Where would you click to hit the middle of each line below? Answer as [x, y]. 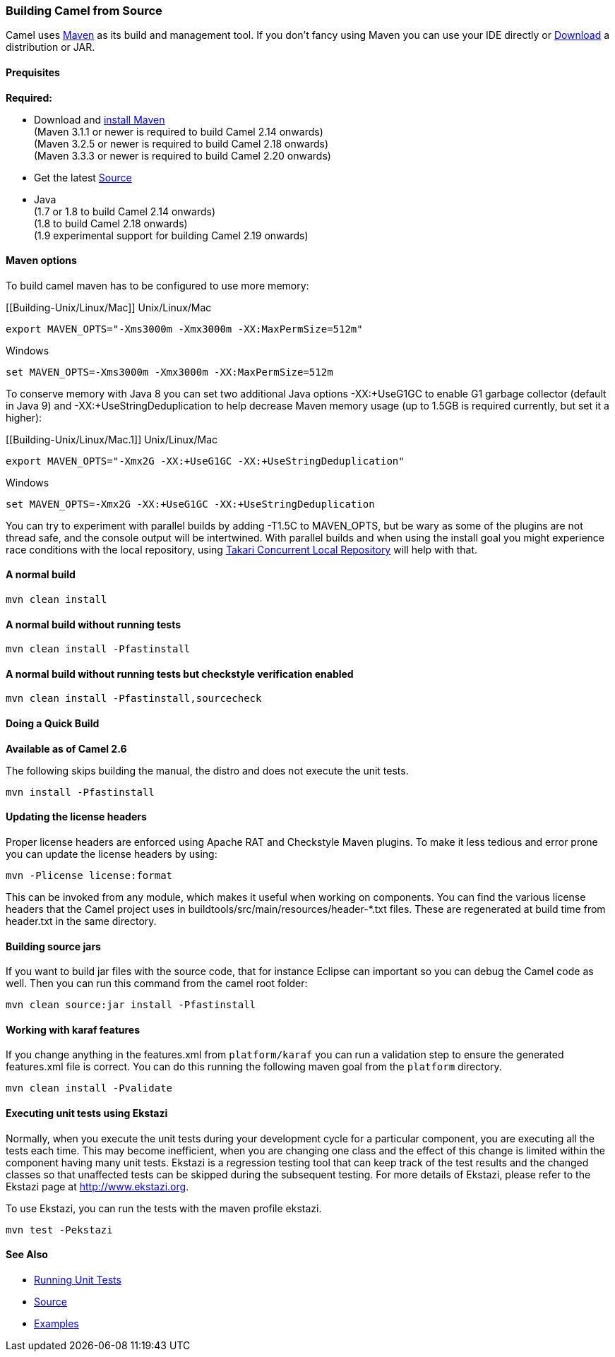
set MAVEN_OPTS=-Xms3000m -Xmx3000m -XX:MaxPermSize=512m [169, 372]
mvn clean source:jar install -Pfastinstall [131, 1005]
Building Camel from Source [84, 11]
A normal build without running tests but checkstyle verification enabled [180, 674]
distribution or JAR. [50, 47]
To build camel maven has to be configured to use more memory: [157, 285]
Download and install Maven [100, 119]
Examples [56, 1323]
